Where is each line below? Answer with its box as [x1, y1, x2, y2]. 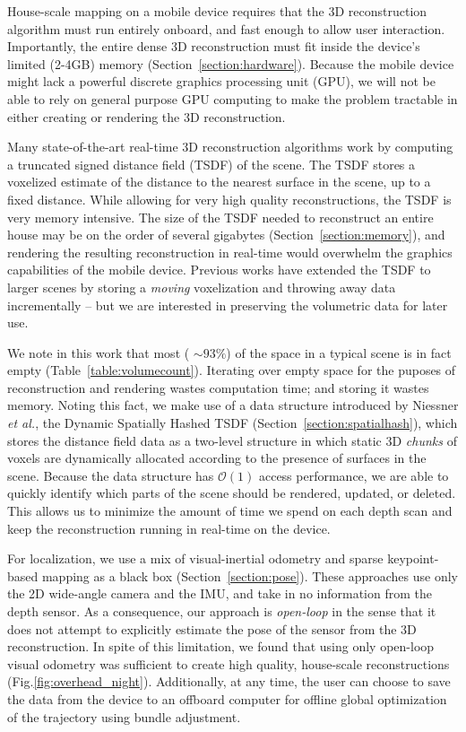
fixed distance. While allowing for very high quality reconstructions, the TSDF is [7, 189, 452, 208]
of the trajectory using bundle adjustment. [7, 707, 241, 726]
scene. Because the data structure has [7, 466, 214, 484]
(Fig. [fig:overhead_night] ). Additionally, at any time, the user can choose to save [7, 672, 451, 691]
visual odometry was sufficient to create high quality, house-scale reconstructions [7, 654, 450, 673]
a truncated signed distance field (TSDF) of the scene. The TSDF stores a [7, 154, 416, 173]
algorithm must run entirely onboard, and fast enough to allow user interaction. [7, 19, 445, 38]
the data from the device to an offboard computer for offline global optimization [7, 689, 447, 708]
